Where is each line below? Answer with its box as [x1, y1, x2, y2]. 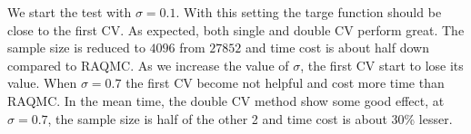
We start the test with [7, 3, 132, 21]
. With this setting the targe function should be [175, 3, 442, 21]
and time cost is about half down [245, 38, 429, 57]
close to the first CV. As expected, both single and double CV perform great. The [7, 20, 465, 39]
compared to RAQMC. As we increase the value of [7, 55, 289, 74]
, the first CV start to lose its [300, 55, 464, 74]
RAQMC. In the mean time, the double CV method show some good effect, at [7, 91, 445, 110]
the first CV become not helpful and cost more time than [125, 73, 445, 92]
